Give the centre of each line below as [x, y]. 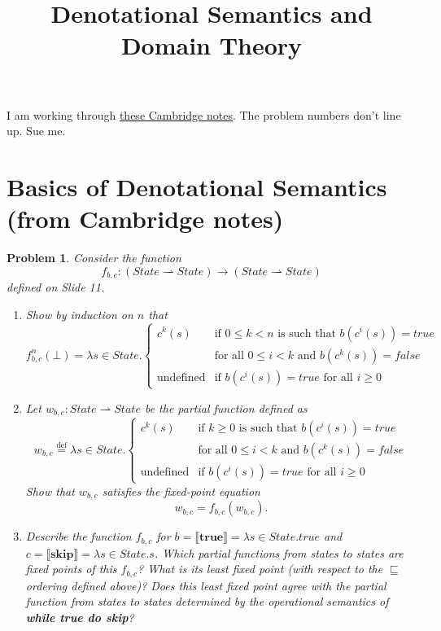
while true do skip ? [80, 618]
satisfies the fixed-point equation [181, 491]
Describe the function [79, 536]
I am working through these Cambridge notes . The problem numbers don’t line [204, 114]
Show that [50, 491]
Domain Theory [212, 45]
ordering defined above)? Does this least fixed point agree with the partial [206, 585]
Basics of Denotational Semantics [197, 186]
